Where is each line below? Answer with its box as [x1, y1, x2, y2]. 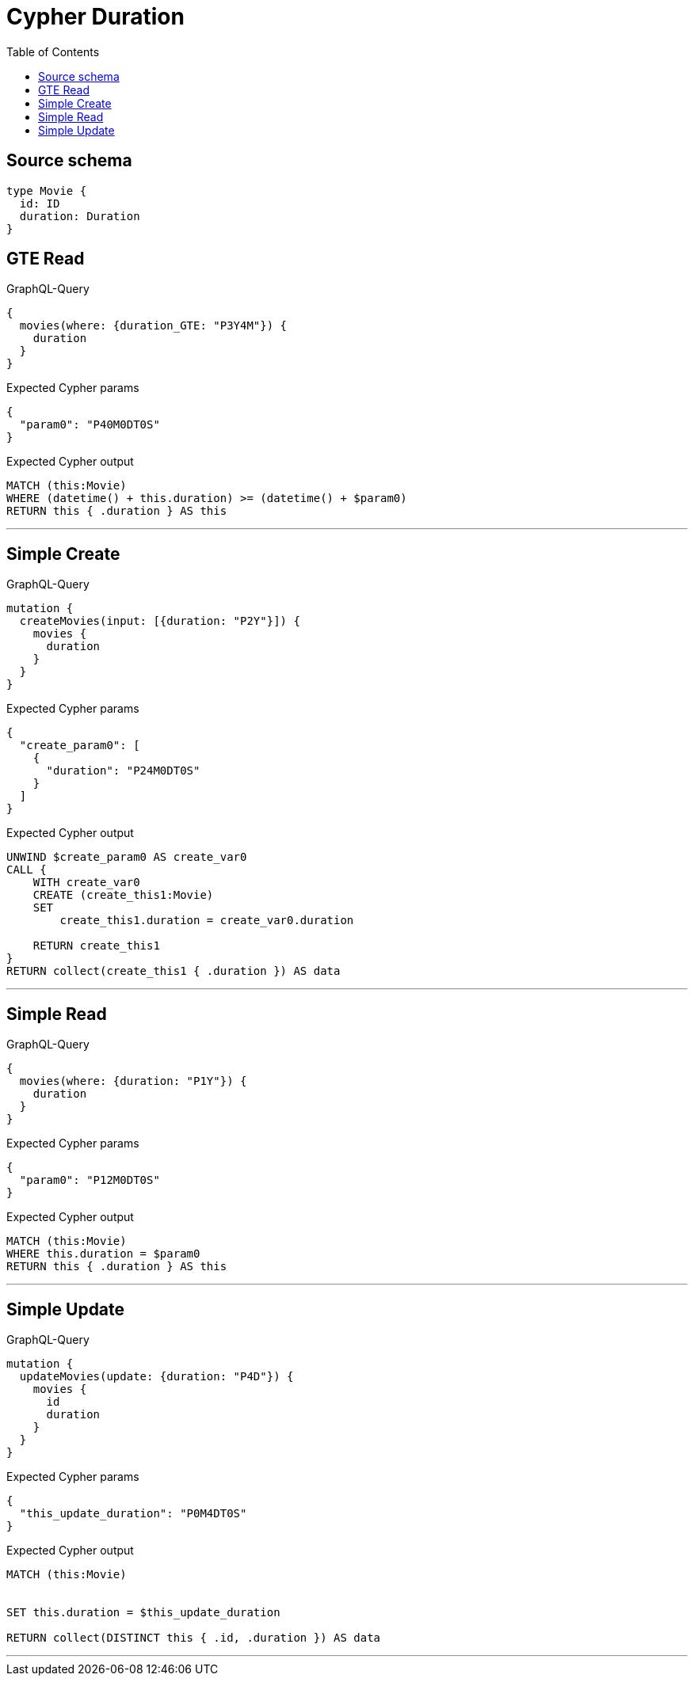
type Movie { [6, 184, 87, 197]
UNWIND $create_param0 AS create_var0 [6, 851, 247, 864]
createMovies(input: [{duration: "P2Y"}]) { [19, 615, 300, 628]
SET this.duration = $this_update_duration [6, 1605, 280, 1619]
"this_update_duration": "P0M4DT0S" [19, 1506, 247, 1520]
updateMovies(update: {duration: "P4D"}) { [19, 1369, 294, 1383]
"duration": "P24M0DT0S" [46, 764, 200, 778]
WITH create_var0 [32, 876, 140, 889]
